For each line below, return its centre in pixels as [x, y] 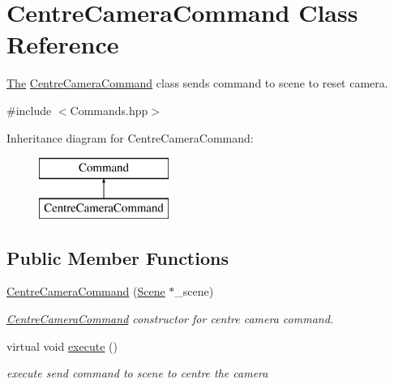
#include [29, 110]
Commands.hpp [109, 110]
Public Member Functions [118, 257]
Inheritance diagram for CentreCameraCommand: [130, 137]
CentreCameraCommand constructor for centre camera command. [170, 319]
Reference [63, 44]
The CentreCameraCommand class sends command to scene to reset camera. [197, 83]
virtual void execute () [62, 346]
